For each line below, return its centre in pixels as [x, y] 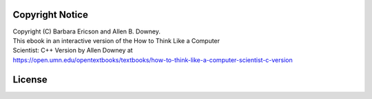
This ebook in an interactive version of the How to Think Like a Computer [116, 40]
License [30, 80]
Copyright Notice [51, 15]
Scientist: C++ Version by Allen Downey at [73, 51]
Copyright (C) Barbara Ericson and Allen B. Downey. [87, 31]
